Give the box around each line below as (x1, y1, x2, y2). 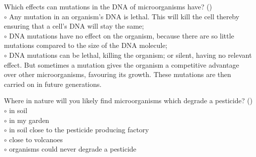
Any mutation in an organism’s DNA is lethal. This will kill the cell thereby (9, 11, 240, 21)
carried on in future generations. (4, 78, 102, 89)
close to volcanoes (9, 134, 63, 144)
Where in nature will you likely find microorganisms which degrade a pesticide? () (4, 95, 253, 106)
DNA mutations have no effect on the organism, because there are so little (9, 30, 234, 40)
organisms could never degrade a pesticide (9, 144, 136, 154)
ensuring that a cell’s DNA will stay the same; (4, 21, 144, 31)
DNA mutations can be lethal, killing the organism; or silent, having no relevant (9, 49, 252, 60)
